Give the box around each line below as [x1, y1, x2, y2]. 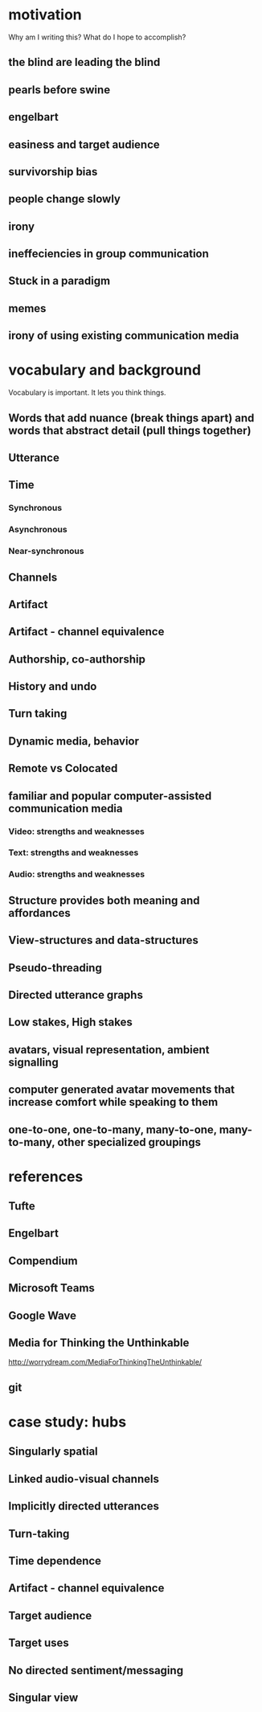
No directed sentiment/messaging [8, 1663, 183, 1677]
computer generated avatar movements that [8, 1083, 235, 1097]
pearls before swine [8, 83, 111, 96]
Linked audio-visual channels [8, 1472, 159, 1485]
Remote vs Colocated [8, 762, 118, 775]
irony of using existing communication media [8, 329, 239, 343]
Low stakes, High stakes [8, 1016, 133, 1029]
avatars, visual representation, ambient [8, 1043, 210, 1057]
